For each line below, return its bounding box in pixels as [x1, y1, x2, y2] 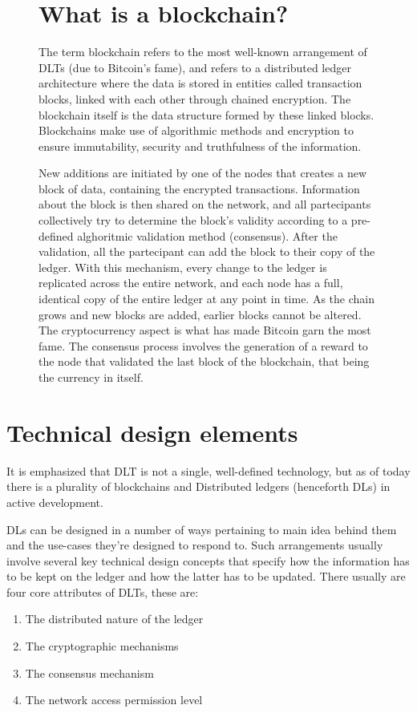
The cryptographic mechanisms [25, 638, 179, 654]
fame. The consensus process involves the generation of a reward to [38, 337, 368, 354]
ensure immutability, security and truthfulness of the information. [38, 137, 362, 154]
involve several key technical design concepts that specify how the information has [6, 552, 410, 569]
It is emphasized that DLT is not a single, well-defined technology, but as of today [6, 462, 411, 479]
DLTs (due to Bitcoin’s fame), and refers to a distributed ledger [38, 59, 351, 75]
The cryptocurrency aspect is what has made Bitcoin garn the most [38, 322, 371, 338]
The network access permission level [25, 691, 203, 708]
